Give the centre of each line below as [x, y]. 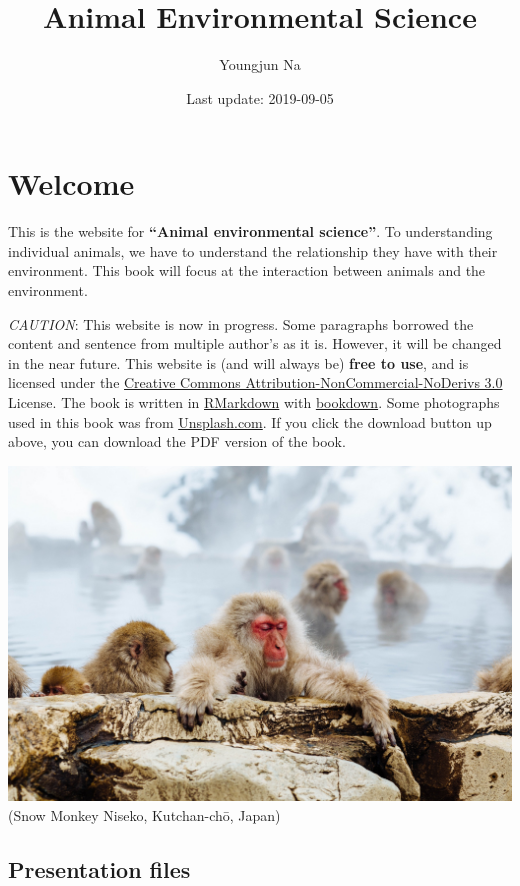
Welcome [71, 183]
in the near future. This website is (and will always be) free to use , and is [238, 362]
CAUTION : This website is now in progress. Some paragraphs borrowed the [241, 323]
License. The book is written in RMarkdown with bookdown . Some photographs [254, 402]
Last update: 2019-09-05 [260, 97]
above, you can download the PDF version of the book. [177, 441]
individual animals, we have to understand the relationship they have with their [253, 250]
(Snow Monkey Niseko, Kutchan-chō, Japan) [144, 815]
